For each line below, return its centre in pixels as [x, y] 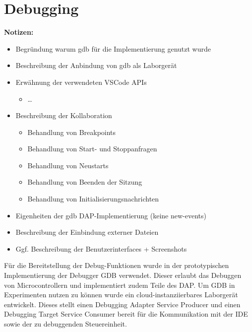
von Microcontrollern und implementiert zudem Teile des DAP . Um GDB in [120, 285]
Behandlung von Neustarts [68, 165]
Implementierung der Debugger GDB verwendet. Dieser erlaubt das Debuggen [123, 275]
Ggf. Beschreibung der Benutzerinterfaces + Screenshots [101, 248]
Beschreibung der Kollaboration [64, 115]
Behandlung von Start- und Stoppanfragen [92, 149]
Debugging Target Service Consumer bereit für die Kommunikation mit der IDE [126, 314]
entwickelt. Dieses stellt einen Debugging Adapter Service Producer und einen [122, 304]
